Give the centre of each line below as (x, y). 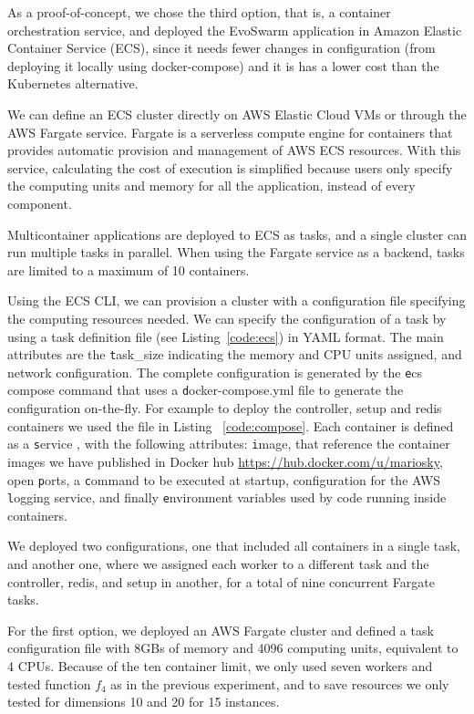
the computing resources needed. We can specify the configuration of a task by (227, 318)
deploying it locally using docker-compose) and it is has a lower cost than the (223, 65)
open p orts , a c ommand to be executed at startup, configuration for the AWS (224, 479)
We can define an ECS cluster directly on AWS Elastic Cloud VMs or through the (237, 114)
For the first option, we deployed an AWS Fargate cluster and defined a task (221, 630)
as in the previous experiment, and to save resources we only (280, 683)
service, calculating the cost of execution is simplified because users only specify (230, 167)
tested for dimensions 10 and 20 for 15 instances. (144, 702)
